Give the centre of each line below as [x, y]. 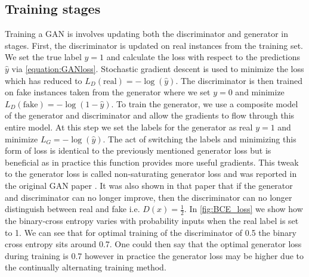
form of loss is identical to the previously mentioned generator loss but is [138, 150]
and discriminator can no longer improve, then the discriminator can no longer [149, 197]
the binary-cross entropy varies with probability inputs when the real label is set [152, 220]
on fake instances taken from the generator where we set [108, 92]
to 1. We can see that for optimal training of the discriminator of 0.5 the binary [151, 232]
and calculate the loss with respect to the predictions [203, 57]
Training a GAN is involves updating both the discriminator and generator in [147, 34]
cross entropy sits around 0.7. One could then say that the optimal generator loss [153, 244]
